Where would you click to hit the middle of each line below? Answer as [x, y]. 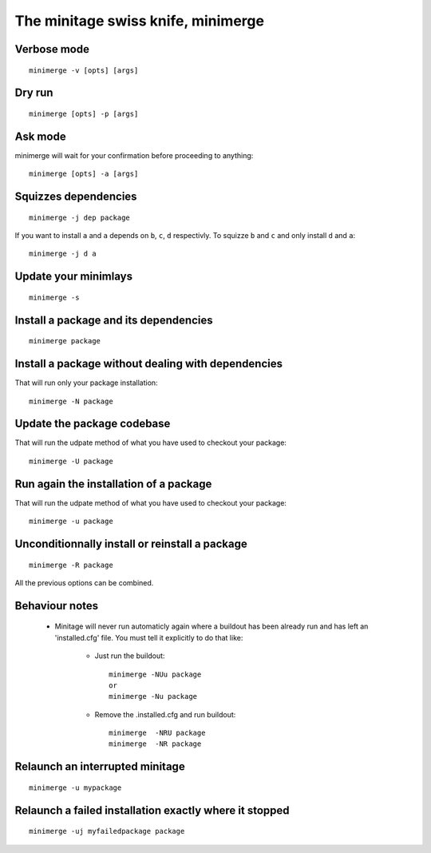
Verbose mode [52, 49]
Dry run [34, 93]
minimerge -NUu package [155, 674]
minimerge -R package [71, 565]
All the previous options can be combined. [84, 582]
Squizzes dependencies [76, 197]
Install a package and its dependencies [114, 320]
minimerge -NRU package [157, 733]
